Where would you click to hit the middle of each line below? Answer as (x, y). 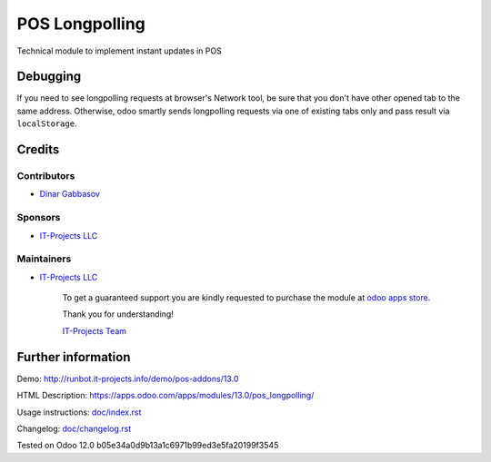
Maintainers (44, 259)
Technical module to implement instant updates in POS (119, 51)
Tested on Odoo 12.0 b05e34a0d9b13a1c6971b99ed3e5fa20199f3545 (148, 446)
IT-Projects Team (95, 330)
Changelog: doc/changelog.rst (74, 428)
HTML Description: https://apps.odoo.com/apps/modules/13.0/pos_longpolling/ (165, 396)
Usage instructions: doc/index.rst (79, 412)
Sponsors (39, 218)
